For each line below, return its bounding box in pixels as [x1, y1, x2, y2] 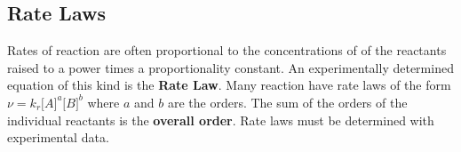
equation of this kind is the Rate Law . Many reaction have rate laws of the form [7, 76, 451, 94]
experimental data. [7, 128, 109, 147]
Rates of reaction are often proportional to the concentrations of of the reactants [7, 41, 447, 60]
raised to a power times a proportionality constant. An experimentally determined [7, 58, 454, 76]
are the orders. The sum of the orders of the [167, 92, 408, 111]
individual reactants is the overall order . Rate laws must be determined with [7, 110, 434, 129]
